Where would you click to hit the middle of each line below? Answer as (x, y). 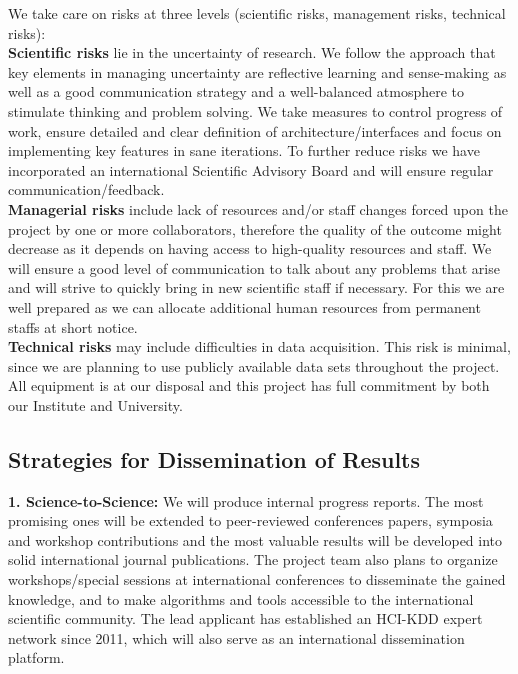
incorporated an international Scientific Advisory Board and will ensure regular (251, 169)
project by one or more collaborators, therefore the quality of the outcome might (255, 228)
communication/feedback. (86, 189)
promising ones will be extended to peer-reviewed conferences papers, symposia (250, 520)
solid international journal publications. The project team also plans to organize (253, 559)
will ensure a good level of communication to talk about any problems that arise (254, 267)
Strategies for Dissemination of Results (214, 458)
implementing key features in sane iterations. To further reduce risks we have (244, 150)
